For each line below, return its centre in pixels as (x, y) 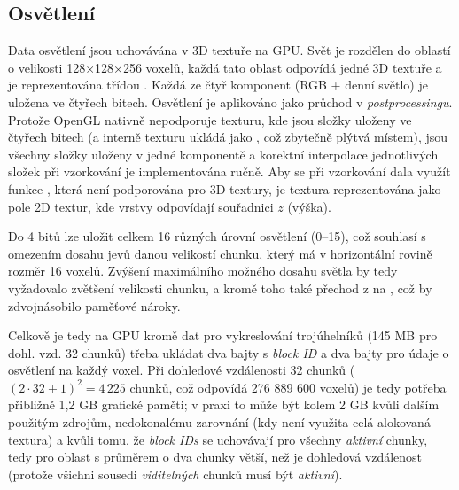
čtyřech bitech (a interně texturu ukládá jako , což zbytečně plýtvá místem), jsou (228, 137)
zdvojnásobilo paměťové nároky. (94, 305)
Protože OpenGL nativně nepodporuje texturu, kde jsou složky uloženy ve (210, 119)
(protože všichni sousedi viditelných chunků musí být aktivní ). (175, 474)
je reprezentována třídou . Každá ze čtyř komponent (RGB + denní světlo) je (218, 85)
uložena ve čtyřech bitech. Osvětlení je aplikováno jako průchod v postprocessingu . (230, 101)
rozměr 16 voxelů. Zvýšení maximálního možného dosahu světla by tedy (203, 271)
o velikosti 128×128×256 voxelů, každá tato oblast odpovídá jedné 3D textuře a (225, 67)
